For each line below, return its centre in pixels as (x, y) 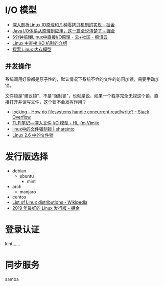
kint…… (13, 244)
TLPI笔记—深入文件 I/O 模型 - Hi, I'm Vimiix (56, 123)
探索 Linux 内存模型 (32, 49)
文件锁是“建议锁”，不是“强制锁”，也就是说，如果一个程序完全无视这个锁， (80, 95)
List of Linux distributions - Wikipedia (50, 202)
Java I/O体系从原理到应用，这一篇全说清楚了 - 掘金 (63, 31)
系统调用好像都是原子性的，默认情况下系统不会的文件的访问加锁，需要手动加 (82, 79)
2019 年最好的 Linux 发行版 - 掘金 (46, 208)
